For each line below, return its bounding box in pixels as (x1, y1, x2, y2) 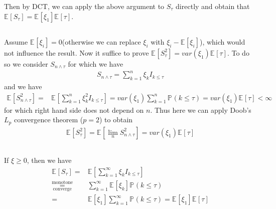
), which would (199, 36, 245, 47)
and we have (4, 81, 42, 91)
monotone (52, 180, 73, 185)
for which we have (68, 58, 123, 69)
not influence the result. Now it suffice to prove (4, 47, 149, 58)
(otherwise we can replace (62, 36, 141, 47)
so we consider (4, 58, 48, 69)
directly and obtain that (176, 1, 250, 11)
